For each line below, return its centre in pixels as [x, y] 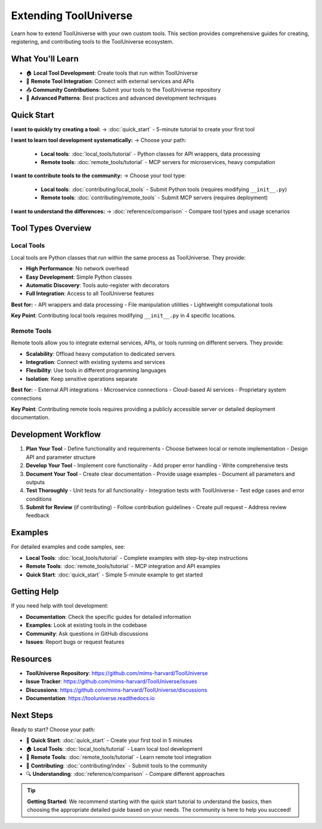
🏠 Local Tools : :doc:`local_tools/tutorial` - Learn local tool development [114, 748]
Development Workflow [56, 435]
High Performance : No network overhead [78, 269]
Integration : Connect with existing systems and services [95, 362]
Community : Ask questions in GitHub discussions [87, 633]
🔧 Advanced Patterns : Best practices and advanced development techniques [121, 98]
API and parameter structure [61, 457]
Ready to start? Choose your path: [53, 729]
